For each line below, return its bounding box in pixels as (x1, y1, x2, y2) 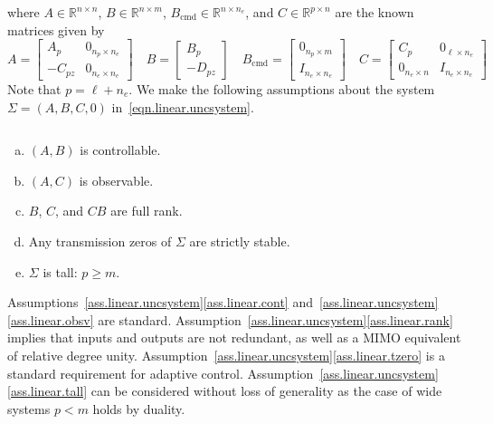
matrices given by (7, 20, 105, 39)
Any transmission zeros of (28, 231, 172, 250)
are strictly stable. (189, 231, 290, 250)
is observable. (79, 170, 154, 189)
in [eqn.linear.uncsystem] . (111, 97, 254, 116)
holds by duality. (92, 399, 185, 418)
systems (7, 399, 51, 418)
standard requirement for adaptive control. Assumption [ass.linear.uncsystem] (7, 363, 439, 382)
